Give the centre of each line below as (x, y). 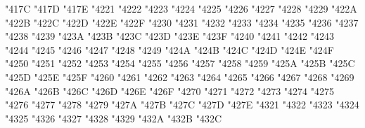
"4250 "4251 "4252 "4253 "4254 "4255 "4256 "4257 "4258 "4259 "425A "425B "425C (180, 63)
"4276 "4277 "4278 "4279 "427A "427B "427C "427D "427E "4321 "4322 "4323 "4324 (182, 105)
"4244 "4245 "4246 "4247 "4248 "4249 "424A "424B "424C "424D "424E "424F (170, 49)
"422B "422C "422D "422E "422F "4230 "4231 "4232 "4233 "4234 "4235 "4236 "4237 (182, 22)
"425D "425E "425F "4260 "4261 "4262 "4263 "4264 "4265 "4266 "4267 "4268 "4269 (180, 77)
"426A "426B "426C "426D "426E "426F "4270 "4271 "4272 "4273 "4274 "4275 (170, 91)
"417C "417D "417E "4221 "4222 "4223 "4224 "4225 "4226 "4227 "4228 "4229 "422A (181, 8)
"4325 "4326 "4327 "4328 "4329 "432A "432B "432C (114, 118)
